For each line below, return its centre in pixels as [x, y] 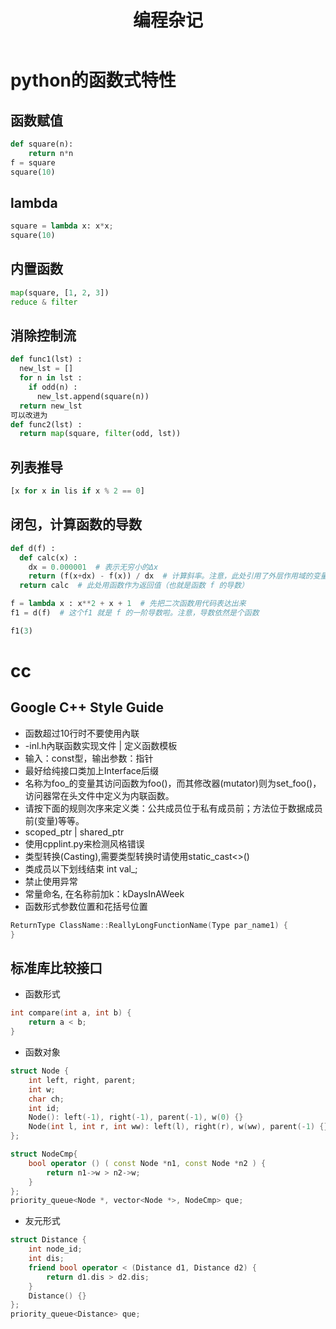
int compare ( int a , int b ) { [71, 1013]
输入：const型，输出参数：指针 [89, 758]
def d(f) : [33, 548]
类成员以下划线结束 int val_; [81, 868]
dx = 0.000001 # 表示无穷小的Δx [93, 567]
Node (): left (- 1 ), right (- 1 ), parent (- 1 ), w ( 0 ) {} [136, 1117]
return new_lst [51, 406]
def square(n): [42, 144]
